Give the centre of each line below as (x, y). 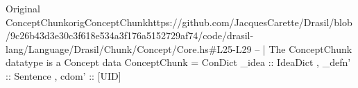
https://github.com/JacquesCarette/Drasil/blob (250, 22)
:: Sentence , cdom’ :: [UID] (63, 75)
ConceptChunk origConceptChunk (77, 22)
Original (23, 8)
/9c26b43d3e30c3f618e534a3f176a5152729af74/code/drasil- (130, 35)
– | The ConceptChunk (304, 48)
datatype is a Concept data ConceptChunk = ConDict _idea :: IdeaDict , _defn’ (178, 62)
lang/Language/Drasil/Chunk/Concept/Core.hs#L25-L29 (129, 48)
